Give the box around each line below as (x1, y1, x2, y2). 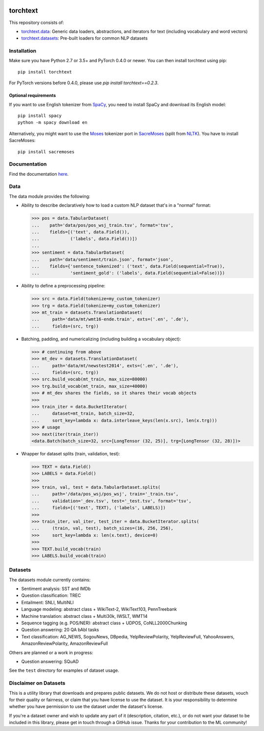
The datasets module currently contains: (9, 577, 91, 583)
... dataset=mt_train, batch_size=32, (31, 411, 135, 416)
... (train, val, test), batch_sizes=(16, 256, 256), (31, 525, 174, 531)
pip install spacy (18, 113, 62, 118)
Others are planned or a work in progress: (9, 649, 93, 656)
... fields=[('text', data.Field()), (31, 229, 130, 235)
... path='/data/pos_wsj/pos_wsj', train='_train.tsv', (31, 491, 179, 497)
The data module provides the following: (9, 193, 90, 199)
